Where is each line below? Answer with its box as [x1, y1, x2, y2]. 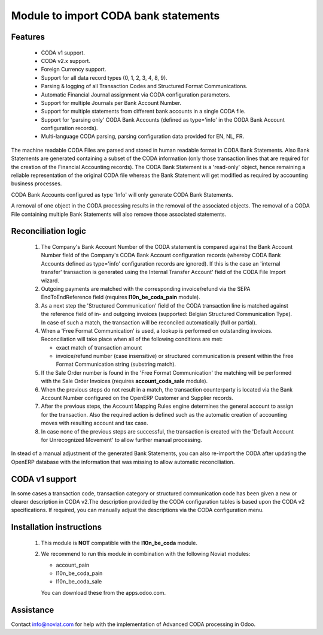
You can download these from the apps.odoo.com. [41, 589, 166, 596]
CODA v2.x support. [41, 57, 91, 64]
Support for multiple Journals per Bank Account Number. [41, 99, 182, 106]
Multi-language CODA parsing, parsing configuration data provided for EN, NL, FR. [41, 133, 245, 140]
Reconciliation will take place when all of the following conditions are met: [41, 336, 223, 343]
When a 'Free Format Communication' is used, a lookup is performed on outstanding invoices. [41, 327, 273, 334]
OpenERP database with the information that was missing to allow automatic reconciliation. [11, 458, 235, 465]
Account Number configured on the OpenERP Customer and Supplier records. [41, 395, 233, 402]
